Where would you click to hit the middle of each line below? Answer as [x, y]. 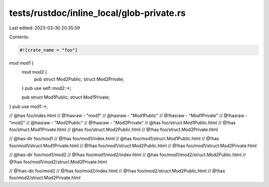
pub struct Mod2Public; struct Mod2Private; [79, 79]
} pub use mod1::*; [29, 106]
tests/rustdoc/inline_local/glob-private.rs [98, 13]
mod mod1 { [21, 63]
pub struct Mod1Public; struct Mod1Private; [66, 97]
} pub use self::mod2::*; [47, 88]
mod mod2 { [34, 72]
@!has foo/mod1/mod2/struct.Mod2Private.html [58, 162]
